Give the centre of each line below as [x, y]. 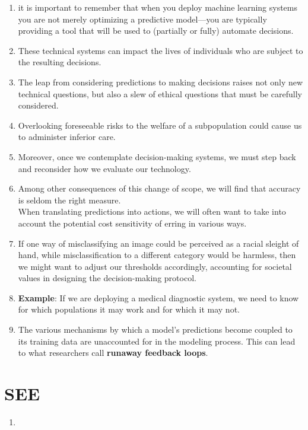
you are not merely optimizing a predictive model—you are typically [142, 19]
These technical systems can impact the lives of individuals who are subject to [161, 50]
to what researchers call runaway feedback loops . [113, 353]
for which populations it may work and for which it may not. [129, 309]
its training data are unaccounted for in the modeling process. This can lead [157, 341]
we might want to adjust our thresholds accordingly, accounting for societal [155, 266]
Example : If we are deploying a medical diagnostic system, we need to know [158, 297]
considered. [38, 105]
